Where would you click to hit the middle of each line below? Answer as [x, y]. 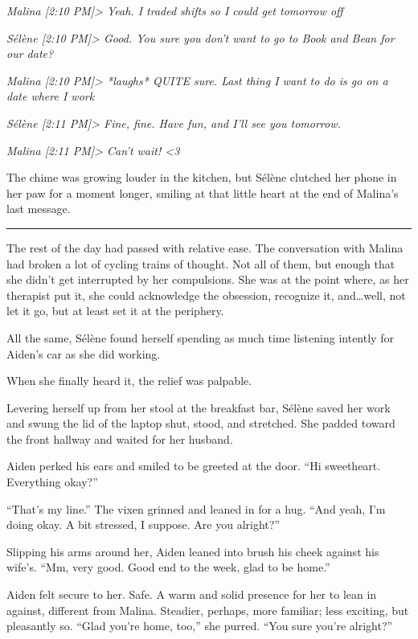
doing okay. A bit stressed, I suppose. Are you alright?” [143, 524]
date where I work [51, 96]
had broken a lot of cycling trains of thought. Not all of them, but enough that [201, 263]
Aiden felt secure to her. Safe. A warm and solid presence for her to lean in [192, 594]
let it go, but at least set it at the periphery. [115, 311]
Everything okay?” [52, 482]
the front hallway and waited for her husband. [120, 438]
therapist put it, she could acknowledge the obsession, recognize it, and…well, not [206, 295]
